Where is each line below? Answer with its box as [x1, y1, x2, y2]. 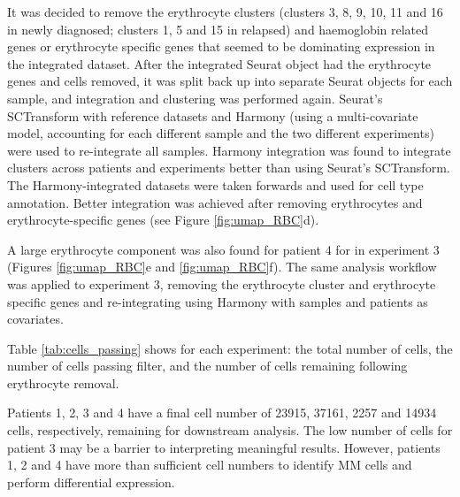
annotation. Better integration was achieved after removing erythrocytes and [7, 193, 423, 211]
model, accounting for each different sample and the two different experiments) [7, 124, 434, 142]
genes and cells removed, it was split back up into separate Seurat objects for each [7, 72, 453, 90]
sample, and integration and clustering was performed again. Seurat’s [7, 88, 383, 107]
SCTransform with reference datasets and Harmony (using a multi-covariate [7, 106, 418, 125]
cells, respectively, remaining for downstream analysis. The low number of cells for [7, 421, 453, 440]
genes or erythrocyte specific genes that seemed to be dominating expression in [7, 37, 435, 56]
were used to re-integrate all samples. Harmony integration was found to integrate [7, 141, 451, 159]
